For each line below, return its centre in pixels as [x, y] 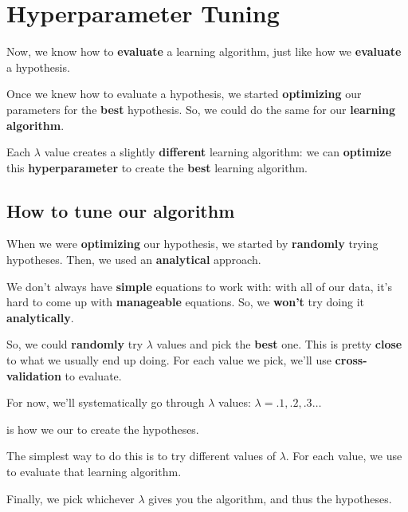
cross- [351, 360]
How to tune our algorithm [121, 210]
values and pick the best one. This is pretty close [279, 344]
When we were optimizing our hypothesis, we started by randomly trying [192, 244]
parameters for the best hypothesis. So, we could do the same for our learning [201, 109]
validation [34, 375]
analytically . [40, 317]
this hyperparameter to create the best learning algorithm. [157, 167]
